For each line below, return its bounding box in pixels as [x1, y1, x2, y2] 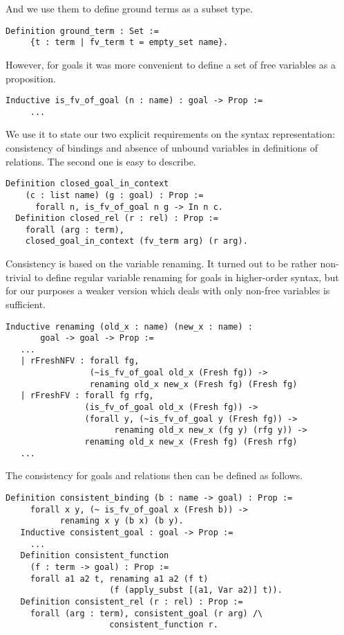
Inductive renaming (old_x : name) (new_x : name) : [6, 321, 253, 332]
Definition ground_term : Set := [6, 26, 159, 36]
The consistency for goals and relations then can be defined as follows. [6, 468, 303, 483]
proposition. [6, 71, 56, 85]
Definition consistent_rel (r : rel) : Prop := [20, 596, 243, 607]
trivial [6, 269, 32, 284]
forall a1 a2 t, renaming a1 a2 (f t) [30, 573, 209, 584]
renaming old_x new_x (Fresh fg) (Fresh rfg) [84, 437, 298, 447]
